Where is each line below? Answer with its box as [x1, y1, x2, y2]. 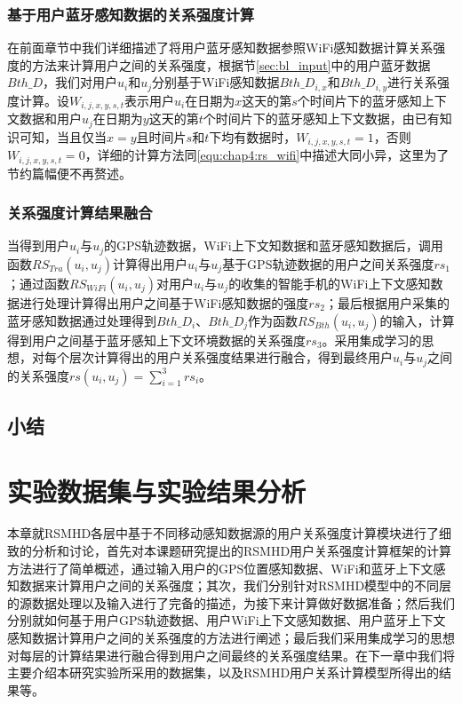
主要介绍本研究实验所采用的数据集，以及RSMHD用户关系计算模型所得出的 [7, 663, 440, 682]
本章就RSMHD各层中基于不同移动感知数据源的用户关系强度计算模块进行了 [7, 524, 440, 542]
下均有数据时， [209, 127, 297, 146]
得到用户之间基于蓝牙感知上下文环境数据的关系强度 [7, 330, 306, 349]
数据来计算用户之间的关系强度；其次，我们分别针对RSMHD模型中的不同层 [19, 576, 452, 595]
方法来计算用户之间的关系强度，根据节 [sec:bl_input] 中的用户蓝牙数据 [31, 55, 431, 74]
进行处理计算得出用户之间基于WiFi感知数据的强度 [19, 293, 309, 312]
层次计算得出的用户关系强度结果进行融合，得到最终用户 [68, 348, 393, 367]
